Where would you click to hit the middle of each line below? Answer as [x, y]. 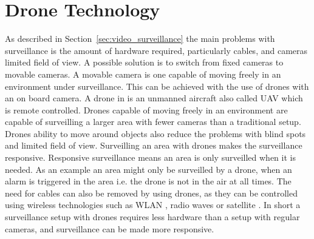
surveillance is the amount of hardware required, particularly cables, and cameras [156, 50]
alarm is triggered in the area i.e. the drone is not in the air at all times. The [148, 181]
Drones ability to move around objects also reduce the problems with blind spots [155, 133]
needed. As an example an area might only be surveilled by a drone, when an [148, 169]
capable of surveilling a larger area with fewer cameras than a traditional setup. [153, 122]
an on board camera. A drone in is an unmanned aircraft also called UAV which [154, 98]
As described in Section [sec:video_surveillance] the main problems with [140, 39]
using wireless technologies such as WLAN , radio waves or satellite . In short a [153, 205]
